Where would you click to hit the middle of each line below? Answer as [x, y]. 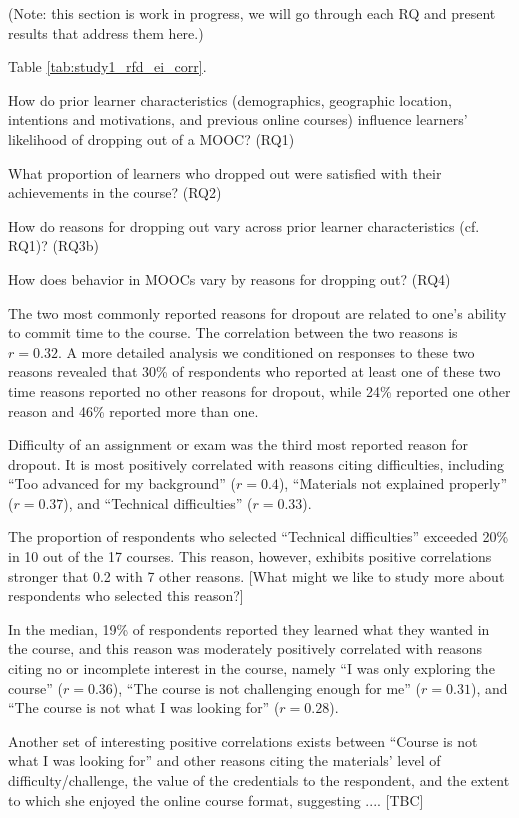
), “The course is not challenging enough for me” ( [267, 687]
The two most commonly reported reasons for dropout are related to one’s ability [257, 312]
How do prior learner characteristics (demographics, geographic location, [230, 99]
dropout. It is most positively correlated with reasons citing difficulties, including [256, 463]
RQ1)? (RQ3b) [53, 245]
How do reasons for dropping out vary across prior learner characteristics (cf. [244, 225]
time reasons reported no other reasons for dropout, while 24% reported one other [259, 390]
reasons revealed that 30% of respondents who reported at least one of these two [254, 371]
